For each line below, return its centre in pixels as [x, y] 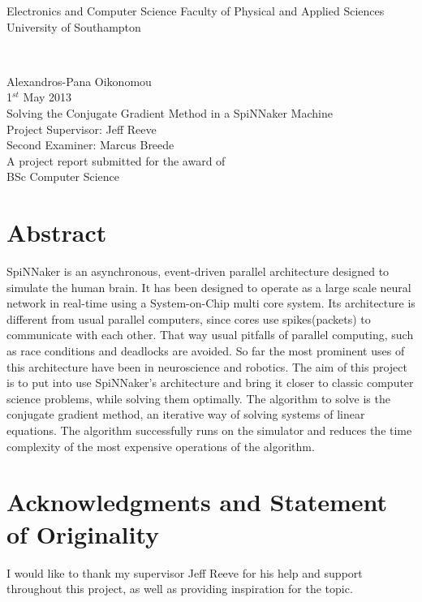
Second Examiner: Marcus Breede [90, 145]
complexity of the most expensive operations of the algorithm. [161, 446]
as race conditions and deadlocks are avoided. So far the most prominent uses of [206, 351]
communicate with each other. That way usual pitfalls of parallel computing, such [210, 335]
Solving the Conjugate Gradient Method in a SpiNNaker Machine [170, 112]
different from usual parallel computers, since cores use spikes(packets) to [189, 318]
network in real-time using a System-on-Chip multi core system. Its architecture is [211, 303]
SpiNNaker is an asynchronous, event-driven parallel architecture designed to [198, 271]
